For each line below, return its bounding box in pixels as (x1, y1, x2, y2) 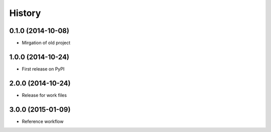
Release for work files (22, 92, 67, 98)
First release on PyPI (22, 65, 65, 72)
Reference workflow (22, 118, 64, 124)
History (9, 7, 41, 18)
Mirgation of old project (22, 40, 71, 46)
